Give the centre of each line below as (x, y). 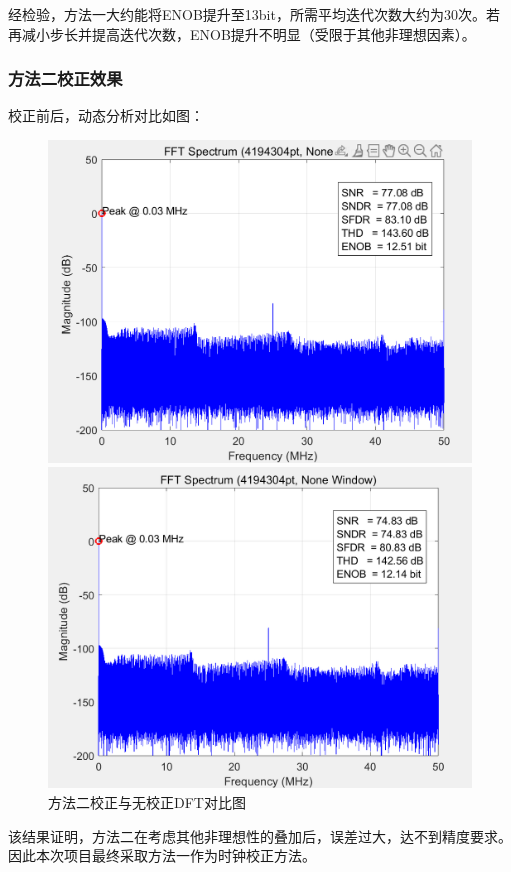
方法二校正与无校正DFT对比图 (147, 802)
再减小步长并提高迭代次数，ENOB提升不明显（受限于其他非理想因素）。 (242, 33)
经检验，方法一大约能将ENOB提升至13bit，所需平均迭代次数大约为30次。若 (254, 14)
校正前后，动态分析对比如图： (106, 115)
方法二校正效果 (65, 78)
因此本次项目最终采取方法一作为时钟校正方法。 (162, 855)
